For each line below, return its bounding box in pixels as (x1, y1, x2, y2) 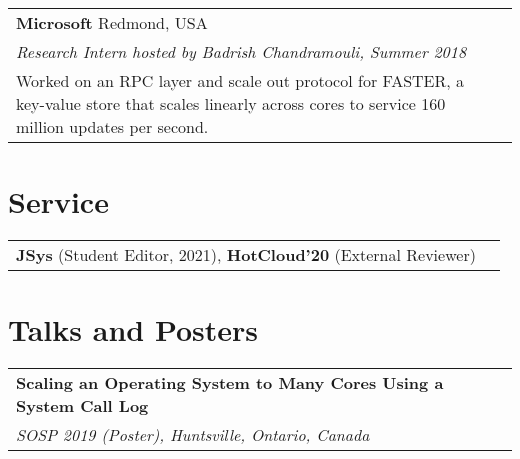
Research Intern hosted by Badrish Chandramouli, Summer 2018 (16, 40, 467, 63)
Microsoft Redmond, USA (16, 11, 208, 34)
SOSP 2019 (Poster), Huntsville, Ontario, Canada (16, 423, 370, 447)
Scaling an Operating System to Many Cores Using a (16, 371, 444, 395)
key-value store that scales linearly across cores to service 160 (16, 92, 446, 115)
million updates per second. (16, 115, 209, 138)
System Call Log (16, 394, 149, 418)
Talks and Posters (8, 309, 259, 350)
